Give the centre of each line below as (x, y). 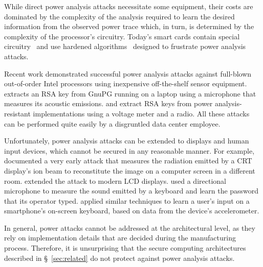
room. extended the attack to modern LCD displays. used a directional (115, 180)
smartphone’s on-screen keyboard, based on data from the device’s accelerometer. (132, 211)
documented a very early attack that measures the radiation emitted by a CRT (128, 161)
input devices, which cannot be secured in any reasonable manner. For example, (129, 150)
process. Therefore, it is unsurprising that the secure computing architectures (125, 248)
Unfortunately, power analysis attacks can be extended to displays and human (127, 141)
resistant (17, 113)
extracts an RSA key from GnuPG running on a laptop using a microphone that (130, 93)
